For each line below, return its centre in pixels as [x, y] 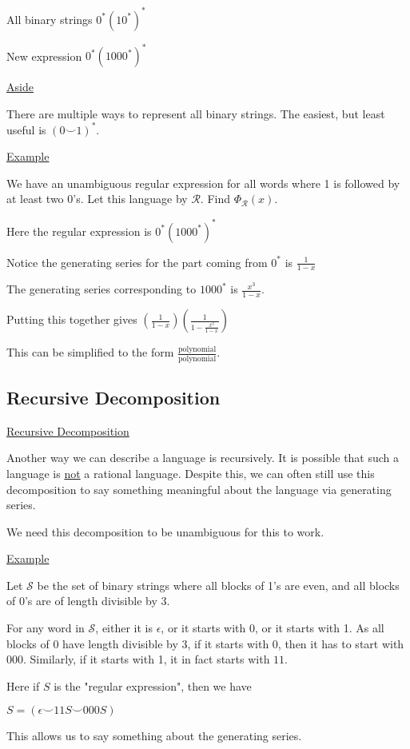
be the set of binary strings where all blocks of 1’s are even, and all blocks [218, 585]
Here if [23, 685]
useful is [26, 129]
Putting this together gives [72, 319]
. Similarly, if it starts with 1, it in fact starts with [147, 659]
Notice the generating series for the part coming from [137, 262]
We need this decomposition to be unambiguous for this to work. [165, 531]
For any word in [46, 628]
